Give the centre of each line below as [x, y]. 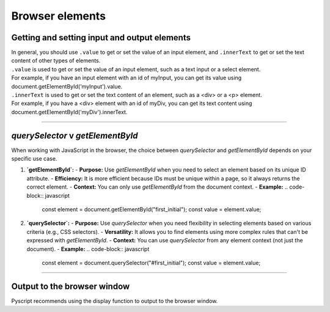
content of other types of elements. [56, 60]
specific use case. [34, 159]
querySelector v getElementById [75, 135]
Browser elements [59, 16]
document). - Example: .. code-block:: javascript [88, 249]
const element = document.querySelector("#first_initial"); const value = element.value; [151, 263]
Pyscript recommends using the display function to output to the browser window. [115, 301]
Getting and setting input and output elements [101, 38]
